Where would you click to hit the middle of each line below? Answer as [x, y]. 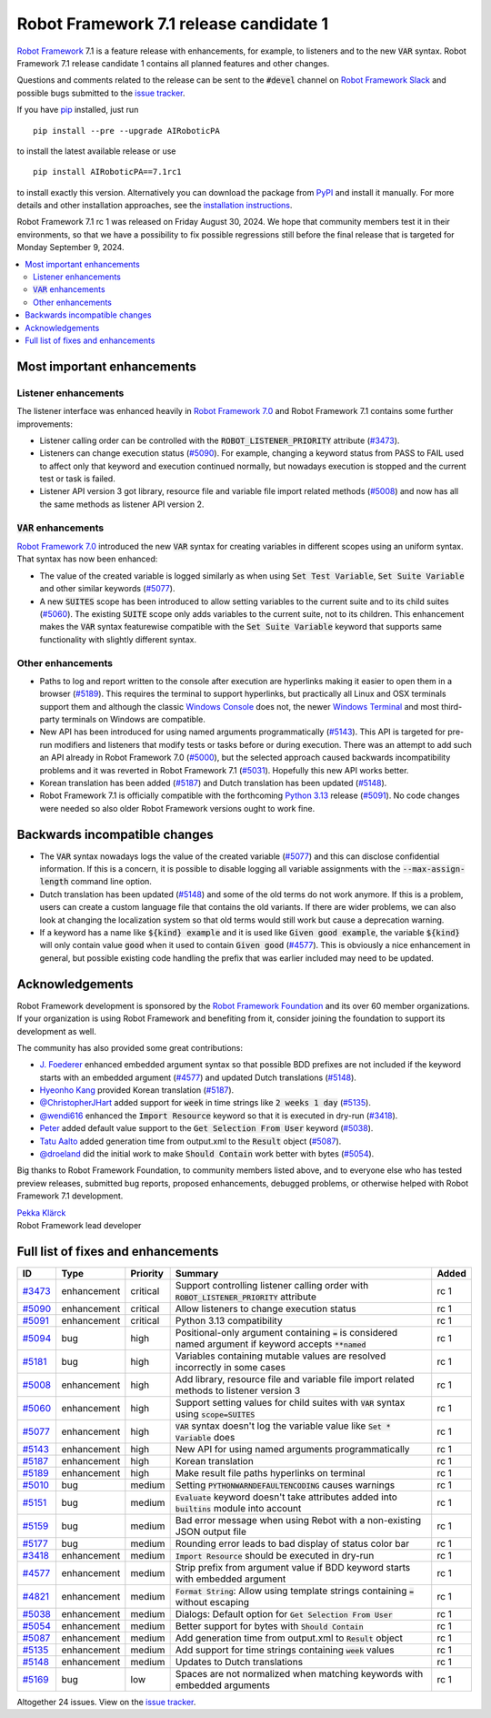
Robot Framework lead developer [79, 1225]
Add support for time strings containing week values [285, 1650]
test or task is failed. [77, 479]
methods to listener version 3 [238, 1390]
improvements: [45, 424]
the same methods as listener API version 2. [122, 504]
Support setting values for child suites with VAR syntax [290, 1402]
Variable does [205, 1437]
